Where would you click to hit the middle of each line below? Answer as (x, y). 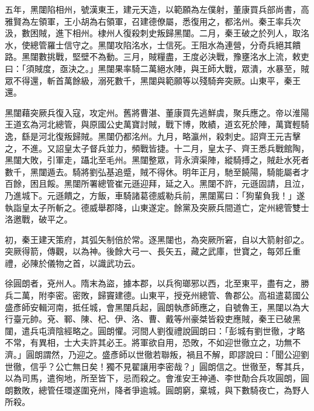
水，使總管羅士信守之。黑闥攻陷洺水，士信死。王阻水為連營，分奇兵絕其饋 (153, 44)
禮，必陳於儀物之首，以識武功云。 (72, 263)
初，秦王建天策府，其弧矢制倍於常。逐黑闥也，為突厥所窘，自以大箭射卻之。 (157, 239)
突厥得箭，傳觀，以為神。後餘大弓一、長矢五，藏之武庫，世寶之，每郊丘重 (153, 251)
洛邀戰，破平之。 (39, 219)
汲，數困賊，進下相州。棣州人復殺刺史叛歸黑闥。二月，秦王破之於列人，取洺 (157, 33)
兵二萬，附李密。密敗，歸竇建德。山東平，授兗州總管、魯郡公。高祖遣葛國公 (157, 295)
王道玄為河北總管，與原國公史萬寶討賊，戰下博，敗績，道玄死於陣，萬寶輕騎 (157, 124)
